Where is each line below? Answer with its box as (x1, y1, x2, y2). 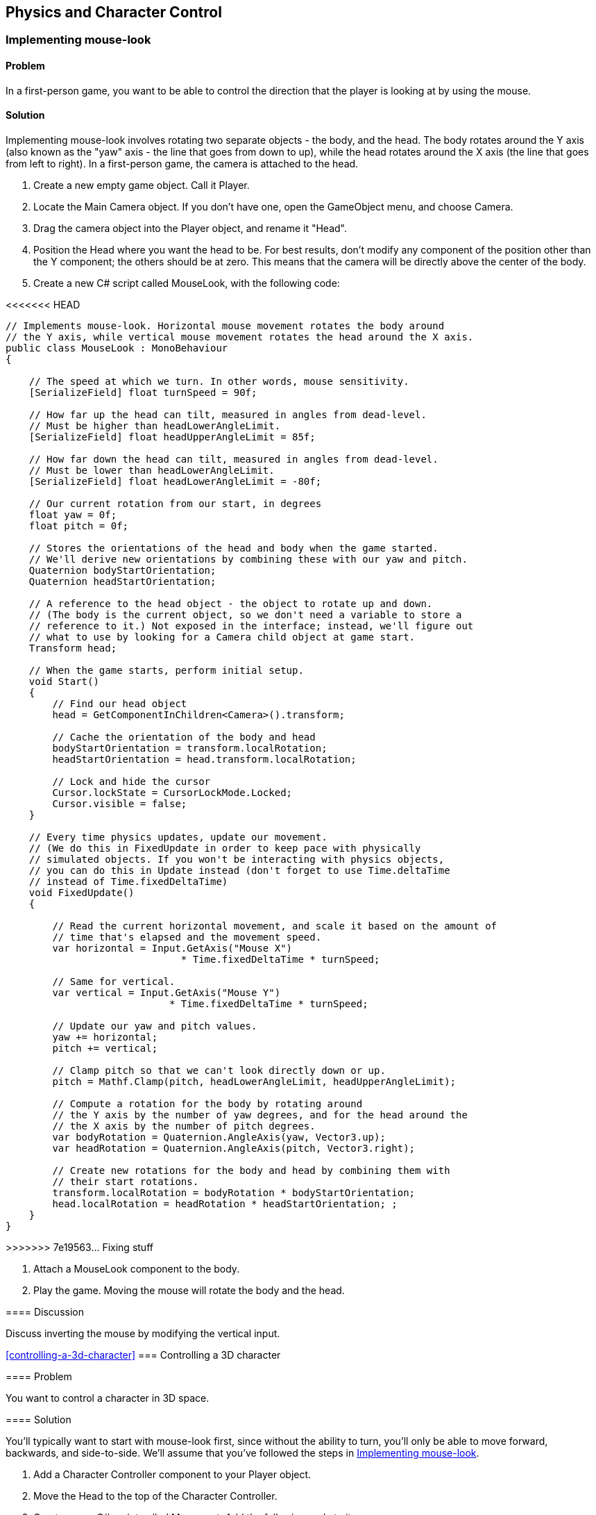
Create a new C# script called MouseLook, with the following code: (33, 276, 340, 289)
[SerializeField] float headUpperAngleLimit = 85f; (28, 431, 316, 442)
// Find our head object (52, 697, 187, 709)
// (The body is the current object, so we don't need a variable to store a (28, 609, 462, 620)
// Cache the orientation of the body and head (52, 731, 316, 743)
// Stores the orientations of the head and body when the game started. (28, 542, 439, 554)
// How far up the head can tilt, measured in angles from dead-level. (28, 408, 427, 420)
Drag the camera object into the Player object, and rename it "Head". (33, 222, 347, 234)
